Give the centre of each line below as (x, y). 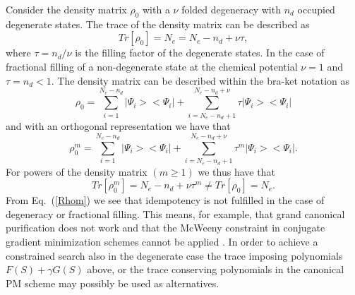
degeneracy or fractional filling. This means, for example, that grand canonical (175, 213)
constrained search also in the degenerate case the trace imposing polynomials (174, 255)
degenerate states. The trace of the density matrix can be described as (158, 24)
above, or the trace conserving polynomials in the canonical (216, 269)
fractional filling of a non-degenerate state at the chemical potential (152, 66)
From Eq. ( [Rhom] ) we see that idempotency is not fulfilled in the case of (165, 200)
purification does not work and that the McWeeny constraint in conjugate (166, 228)
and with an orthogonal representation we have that (118, 126)
